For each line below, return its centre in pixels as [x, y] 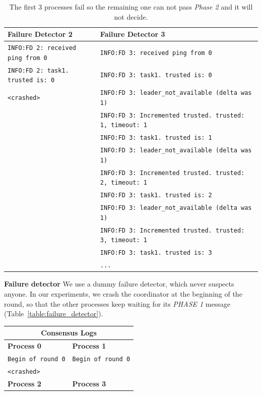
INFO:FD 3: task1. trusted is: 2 [156, 195]
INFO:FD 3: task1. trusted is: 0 [156, 75]
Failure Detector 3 [133, 34]
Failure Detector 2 [40, 34]
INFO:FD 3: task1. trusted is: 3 [156, 253]
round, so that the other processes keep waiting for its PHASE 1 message [117, 303]
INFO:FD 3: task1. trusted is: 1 [156, 138]
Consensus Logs [69, 333]
